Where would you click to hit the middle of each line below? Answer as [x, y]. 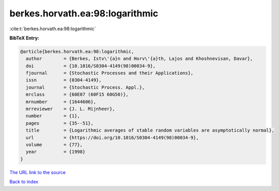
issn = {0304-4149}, [64, 80]
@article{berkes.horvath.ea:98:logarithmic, [77, 51]
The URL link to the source [38, 172]
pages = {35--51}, [60, 123]
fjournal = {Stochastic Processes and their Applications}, [110, 73]
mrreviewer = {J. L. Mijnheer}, [71, 109]
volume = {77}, [54, 145]
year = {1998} [56, 152]
